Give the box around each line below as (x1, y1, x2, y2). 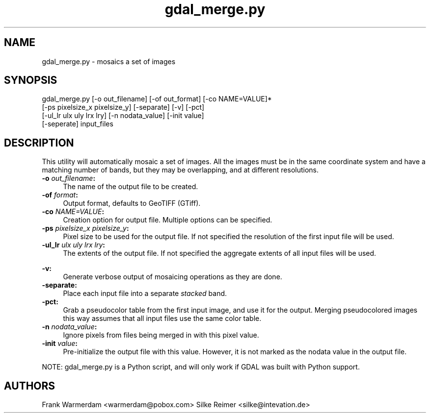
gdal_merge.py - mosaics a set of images (42, 57, 176, 66)
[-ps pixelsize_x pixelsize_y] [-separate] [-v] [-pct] (42, 103, 205, 112)
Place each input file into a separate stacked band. (63, 289, 227, 298)
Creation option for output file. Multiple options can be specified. (63, 216, 272, 224)
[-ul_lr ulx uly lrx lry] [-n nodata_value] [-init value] (42, 111, 204, 120)
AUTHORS (4, 379, 55, 392)
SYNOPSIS (4, 74, 57, 87)
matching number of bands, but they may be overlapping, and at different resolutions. (42, 166, 319, 174)
